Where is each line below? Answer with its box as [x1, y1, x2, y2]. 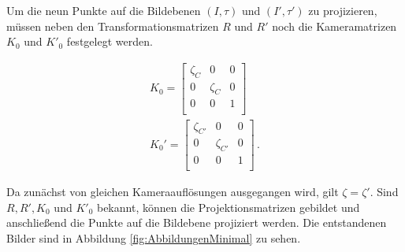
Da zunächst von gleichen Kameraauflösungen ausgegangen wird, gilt [6, 183, 339, 200]
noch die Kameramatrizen [272, 17, 397, 34]
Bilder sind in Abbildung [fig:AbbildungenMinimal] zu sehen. [6, 230, 301, 246]
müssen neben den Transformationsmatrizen [6, 17, 219, 34]
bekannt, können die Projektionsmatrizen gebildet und [96, 198, 360, 215]
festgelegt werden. [66, 33, 153, 50]
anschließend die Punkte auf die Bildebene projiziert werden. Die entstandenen [6, 214, 387, 231]
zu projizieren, [308, 2, 377, 18]
